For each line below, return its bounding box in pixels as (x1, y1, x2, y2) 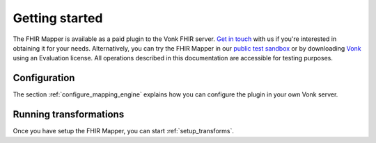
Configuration (13, 72, 75, 84)
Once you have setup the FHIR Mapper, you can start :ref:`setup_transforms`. (13, 127, 235, 135)
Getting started (13, 10, 103, 26)
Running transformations (13, 108, 125, 121)
